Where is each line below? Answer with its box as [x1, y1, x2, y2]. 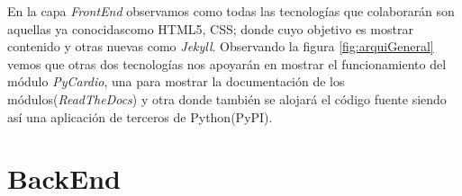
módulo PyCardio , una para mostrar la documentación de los [7, 72, 345, 91]
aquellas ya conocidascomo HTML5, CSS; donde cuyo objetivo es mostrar [7, 19, 413, 38]
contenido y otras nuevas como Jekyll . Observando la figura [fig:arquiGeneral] [7, 37, 434, 56]
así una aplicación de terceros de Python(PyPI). [7, 107, 273, 126]
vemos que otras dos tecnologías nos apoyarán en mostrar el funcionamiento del [7, 54, 447, 73]
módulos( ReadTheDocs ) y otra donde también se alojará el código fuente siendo [7, 89, 447, 108]
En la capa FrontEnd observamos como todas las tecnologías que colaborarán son [7, 2, 455, 20]
